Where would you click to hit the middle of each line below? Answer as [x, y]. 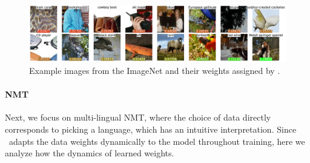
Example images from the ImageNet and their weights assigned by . [155, 70]
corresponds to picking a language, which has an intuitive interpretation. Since [151, 129]
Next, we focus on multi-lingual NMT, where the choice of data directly [138, 117]
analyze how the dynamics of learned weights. [90, 153]
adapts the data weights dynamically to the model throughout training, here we [157, 141]
